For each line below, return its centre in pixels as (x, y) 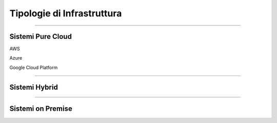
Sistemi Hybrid (34, 87)
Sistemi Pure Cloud (41, 36)
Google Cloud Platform (34, 67)
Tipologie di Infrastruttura (66, 13)
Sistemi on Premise (41, 108)
